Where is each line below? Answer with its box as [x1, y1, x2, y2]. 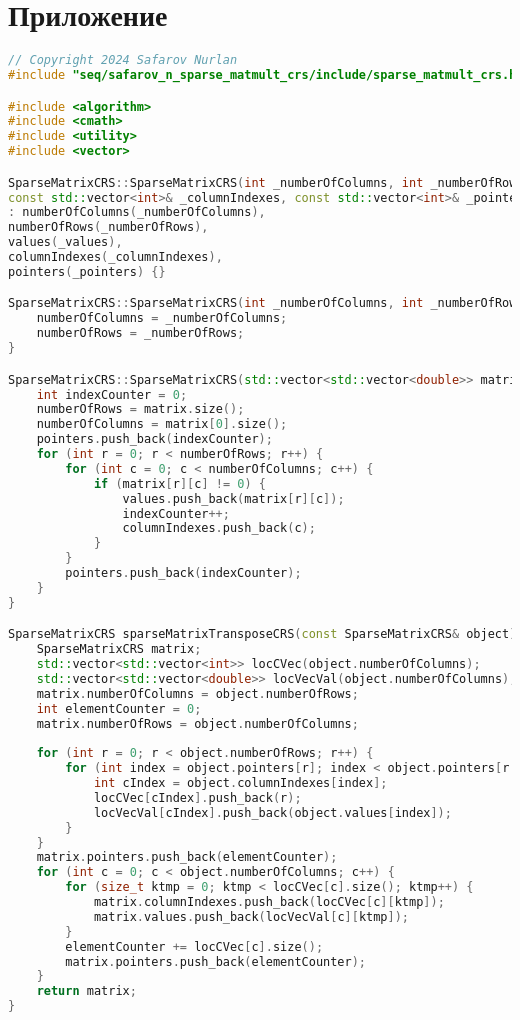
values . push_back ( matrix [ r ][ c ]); [122, 491, 345, 506]
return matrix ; [36, 984, 137, 999]
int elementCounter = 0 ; [36, 701, 202, 716]
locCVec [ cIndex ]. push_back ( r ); [93, 790, 302, 805]
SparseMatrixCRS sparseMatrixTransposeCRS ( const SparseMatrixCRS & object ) [8, 627, 517, 642]
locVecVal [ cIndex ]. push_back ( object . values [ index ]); [93, 805, 452, 820]
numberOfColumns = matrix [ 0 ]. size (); [36, 417, 288, 432]
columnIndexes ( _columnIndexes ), [8, 250, 223, 265]
